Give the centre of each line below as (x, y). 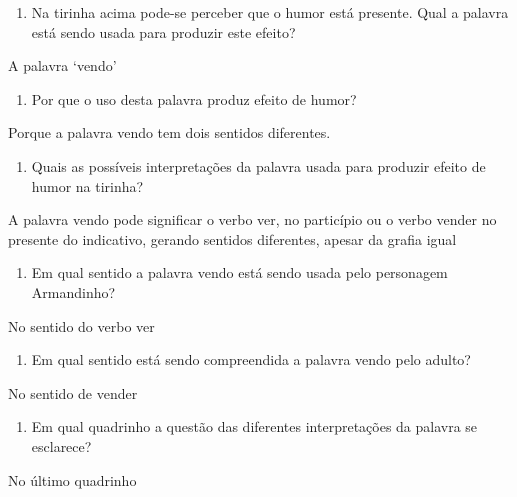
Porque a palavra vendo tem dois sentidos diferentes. (169, 132)
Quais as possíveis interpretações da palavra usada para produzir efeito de (258, 165)
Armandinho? (73, 291)
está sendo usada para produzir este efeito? (163, 31)
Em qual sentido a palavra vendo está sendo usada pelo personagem (239, 272)
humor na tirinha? (87, 185)
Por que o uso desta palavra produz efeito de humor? (194, 98)
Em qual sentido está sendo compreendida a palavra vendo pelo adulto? (251, 359)
